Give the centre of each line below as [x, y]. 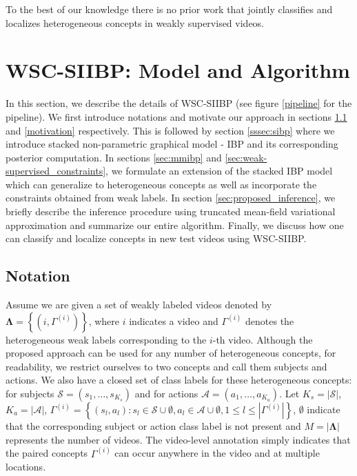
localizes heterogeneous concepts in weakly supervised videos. [135, 22]
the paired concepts [47, 453]
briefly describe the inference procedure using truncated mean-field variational [171, 211]
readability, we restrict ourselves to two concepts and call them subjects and [166, 366]
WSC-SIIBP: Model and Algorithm [178, 70]
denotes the [270, 320]
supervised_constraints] [56, 171]
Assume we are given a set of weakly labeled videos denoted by [139, 305]
